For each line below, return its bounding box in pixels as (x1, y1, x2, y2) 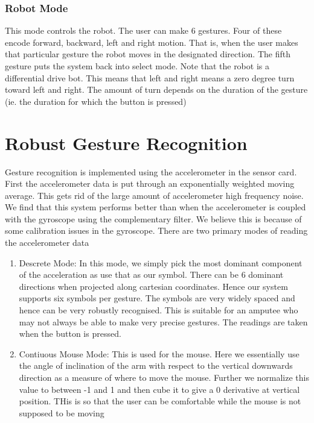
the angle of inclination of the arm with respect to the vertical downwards (19, 359, 293, 372)
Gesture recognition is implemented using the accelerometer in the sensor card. (5, 165, 297, 178)
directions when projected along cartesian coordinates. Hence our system (19, 280, 288, 292)
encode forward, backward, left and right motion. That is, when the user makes (5, 36, 298, 48)
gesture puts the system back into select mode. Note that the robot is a (5, 60, 269, 72)
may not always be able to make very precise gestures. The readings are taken (19, 315, 308, 328)
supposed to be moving (19, 406, 104, 419)
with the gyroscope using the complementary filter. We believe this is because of (5, 212, 302, 225)
